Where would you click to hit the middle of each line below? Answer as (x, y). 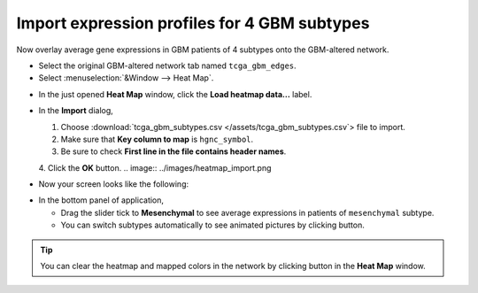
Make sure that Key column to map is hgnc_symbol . (157, 139)
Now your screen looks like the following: (114, 184)
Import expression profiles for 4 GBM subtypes (193, 23)
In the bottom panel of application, (101, 200)
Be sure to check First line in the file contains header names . (173, 151)
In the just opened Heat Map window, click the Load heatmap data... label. (175, 94)
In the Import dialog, (76, 111)
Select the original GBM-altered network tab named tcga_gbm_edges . (167, 66)
